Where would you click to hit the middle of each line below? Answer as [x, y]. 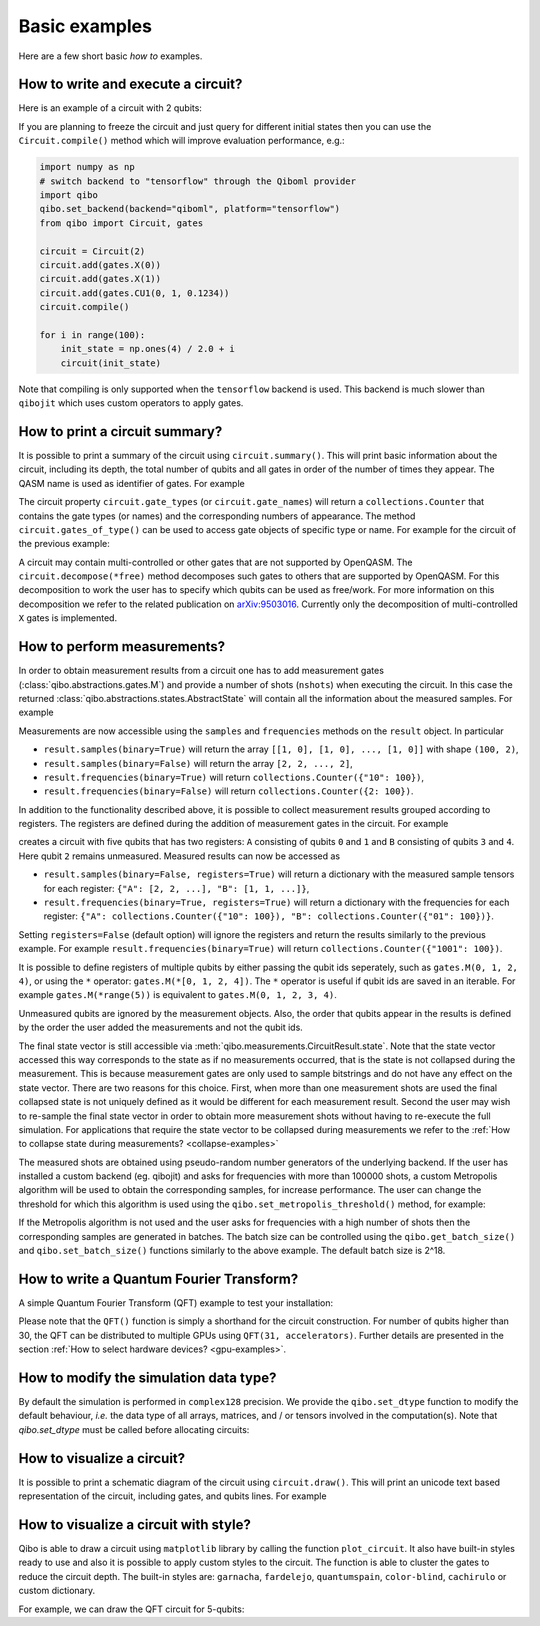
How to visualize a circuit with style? [135, 1524]
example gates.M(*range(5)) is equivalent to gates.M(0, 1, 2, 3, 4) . [177, 995]
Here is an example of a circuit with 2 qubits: [110, 108]
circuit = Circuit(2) [92, 251]
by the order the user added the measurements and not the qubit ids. [161, 1027]
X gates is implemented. [68, 618]
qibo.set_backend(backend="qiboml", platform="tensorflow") [190, 209]
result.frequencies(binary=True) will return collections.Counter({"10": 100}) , [234, 777]
